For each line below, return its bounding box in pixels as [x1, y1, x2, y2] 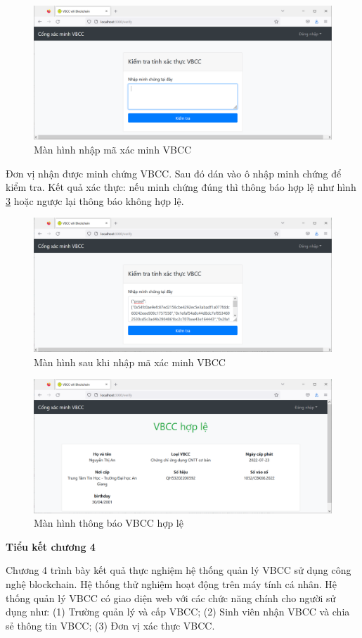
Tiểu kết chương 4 [6, 539, 96, 553]
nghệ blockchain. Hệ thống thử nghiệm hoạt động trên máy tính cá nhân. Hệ [6, 576, 337, 591]
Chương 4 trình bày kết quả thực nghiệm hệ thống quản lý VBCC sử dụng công [6, 563, 351, 577]
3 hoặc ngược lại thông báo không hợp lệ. [6, 193, 184, 208]
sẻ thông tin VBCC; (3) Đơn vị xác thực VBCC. [6, 618, 215, 632]
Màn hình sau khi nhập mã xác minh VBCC [34, 354, 226, 369]
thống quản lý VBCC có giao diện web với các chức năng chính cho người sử [6, 590, 336, 605]
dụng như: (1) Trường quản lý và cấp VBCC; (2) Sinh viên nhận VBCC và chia [6, 604, 350, 619]
